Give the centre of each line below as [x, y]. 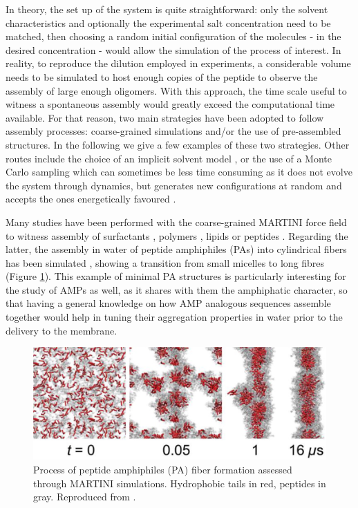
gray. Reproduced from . [85, 497]
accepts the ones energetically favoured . [91, 199]
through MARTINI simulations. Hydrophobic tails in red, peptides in [180, 483]
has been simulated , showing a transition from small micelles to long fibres [165, 262]
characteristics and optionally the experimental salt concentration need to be [168, 22]
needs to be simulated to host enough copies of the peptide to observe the [162, 76]
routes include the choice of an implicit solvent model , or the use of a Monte [169, 158]
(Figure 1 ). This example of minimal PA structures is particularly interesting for [176, 276]
